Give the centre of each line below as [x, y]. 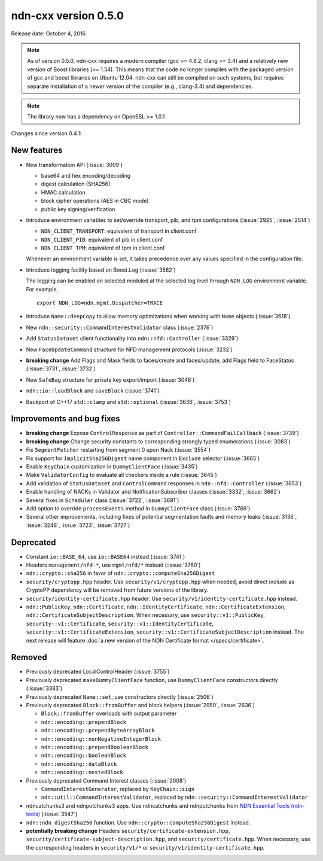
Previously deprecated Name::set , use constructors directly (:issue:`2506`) [120, 696]
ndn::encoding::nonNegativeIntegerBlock [101, 739]
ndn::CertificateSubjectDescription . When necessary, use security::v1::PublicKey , [146, 615]
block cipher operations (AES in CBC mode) [95, 201]
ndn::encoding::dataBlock [79, 764]
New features [37, 150]
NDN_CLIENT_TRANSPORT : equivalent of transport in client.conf [119, 231]
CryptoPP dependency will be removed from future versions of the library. [117, 590]
